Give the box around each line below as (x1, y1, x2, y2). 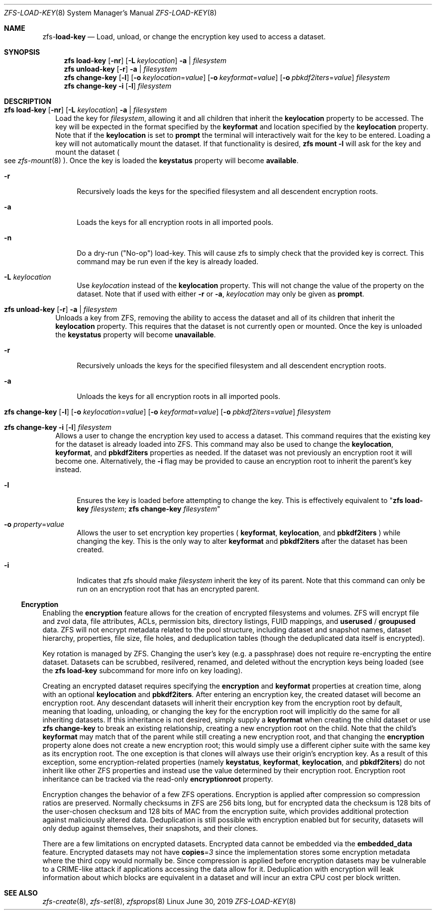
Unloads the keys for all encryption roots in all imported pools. (77, 392, 281, 401)
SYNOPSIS (4, 48, 40, 56)
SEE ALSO (4, 889, 38, 897)
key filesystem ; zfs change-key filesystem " (77, 505, 220, 513)
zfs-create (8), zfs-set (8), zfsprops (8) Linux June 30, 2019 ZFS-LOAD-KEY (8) (42, 897, 296, 906)
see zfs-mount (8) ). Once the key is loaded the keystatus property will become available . (4, 156, 299, 165)
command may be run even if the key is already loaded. (77, 257, 259, 266)
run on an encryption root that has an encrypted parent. (77, 585, 259, 593)
